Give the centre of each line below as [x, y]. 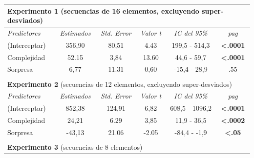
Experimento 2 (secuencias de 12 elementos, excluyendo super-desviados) [120, 84]
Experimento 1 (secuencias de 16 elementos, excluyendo [103, 10]
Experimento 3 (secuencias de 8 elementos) [75, 147]
